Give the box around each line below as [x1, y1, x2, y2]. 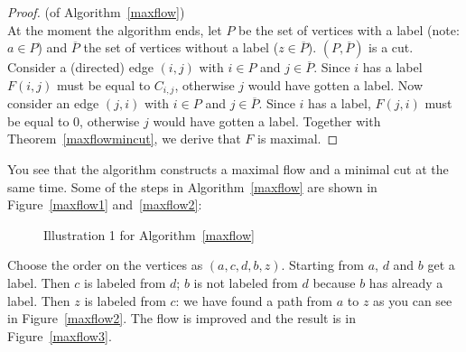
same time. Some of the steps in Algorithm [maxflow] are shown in [7, 177, 377, 196]
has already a [368, 273, 443, 292]
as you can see [373, 291, 452, 310]
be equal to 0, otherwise [7, 111, 140, 130]
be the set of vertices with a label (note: [238, 20, 460, 39]
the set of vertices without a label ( [83, 38, 279, 57]
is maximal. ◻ [257, 129, 339, 148]
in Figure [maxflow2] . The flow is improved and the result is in [7, 309, 356, 328]
